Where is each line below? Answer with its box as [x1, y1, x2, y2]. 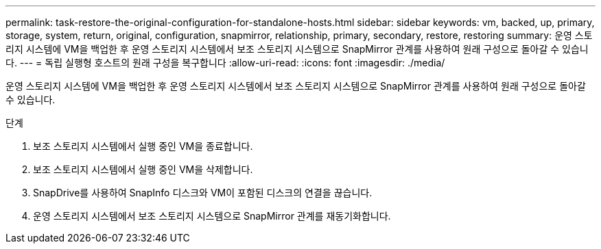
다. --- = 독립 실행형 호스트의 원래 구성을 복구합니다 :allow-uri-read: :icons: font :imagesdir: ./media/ [5, 57, 445, 68]
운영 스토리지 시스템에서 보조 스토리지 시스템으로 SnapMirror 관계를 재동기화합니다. [33, 210, 391, 222]
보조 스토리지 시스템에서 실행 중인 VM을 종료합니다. [33, 140, 253, 152]
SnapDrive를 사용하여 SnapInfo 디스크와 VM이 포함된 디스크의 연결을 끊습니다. [33, 187, 373, 198]
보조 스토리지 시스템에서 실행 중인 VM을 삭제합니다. [33, 163, 253, 175]
